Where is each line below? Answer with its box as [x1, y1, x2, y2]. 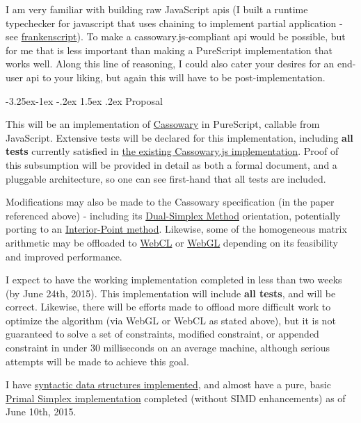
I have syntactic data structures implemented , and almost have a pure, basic [6, 377, 331, 392]
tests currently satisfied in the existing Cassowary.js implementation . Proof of [6, 144, 339, 158]
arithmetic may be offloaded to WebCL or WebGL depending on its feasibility [6, 235, 338, 249]
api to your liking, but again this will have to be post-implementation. [26, 69, 326, 84]
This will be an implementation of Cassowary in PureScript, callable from [6, 117, 320, 131]
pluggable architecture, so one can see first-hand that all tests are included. [6, 171, 326, 185]
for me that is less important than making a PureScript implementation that [6, 42, 332, 57]
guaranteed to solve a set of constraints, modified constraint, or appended [6, 326, 319, 341]
